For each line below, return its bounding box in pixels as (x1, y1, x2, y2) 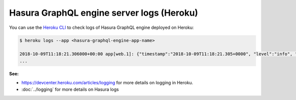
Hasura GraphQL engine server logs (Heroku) (9, 7, 198, 18)
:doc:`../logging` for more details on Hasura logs (21, 86, 119, 93)
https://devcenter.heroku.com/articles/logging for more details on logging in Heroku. (21, 80, 193, 86)
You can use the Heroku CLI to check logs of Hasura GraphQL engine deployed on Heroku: (9, 25, 194, 30)
